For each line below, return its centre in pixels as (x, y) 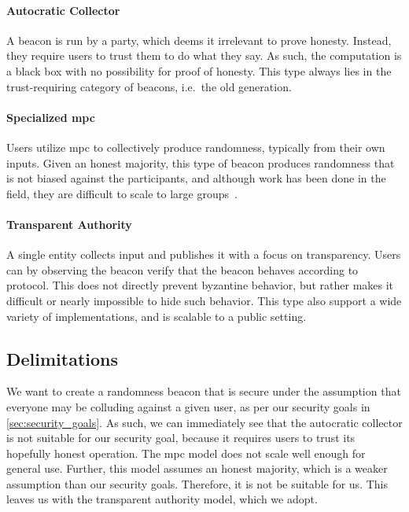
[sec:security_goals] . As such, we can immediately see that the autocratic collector (204, 422)
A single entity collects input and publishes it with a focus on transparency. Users (204, 254)
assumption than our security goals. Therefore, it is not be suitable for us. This (197, 483)
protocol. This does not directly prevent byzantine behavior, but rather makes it (200, 285)
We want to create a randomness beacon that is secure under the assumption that (204, 391)
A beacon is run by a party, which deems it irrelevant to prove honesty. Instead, (199, 40)
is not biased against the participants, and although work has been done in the (196, 178)
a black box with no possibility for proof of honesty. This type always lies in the (199, 70)
